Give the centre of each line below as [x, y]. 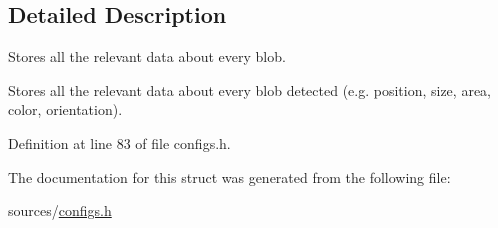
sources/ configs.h [60, 210]
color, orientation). [65, 109]
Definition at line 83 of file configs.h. [119, 142]
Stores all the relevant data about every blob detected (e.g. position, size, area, [249, 89]
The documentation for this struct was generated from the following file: [229, 176]
